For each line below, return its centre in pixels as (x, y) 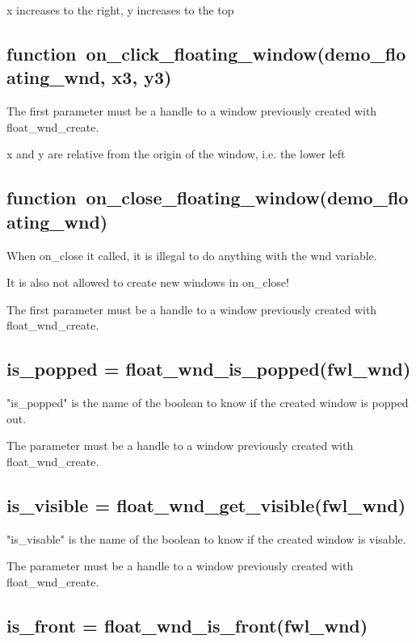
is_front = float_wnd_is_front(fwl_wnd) (187, 625)
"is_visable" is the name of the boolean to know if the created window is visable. (206, 538)
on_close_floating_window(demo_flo (247, 198)
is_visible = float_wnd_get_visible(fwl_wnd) (206, 504)
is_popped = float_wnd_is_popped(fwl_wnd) (209, 369)
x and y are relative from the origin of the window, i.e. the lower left (176, 154)
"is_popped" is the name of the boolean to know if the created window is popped (208, 403)
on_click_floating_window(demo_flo (246, 53)
